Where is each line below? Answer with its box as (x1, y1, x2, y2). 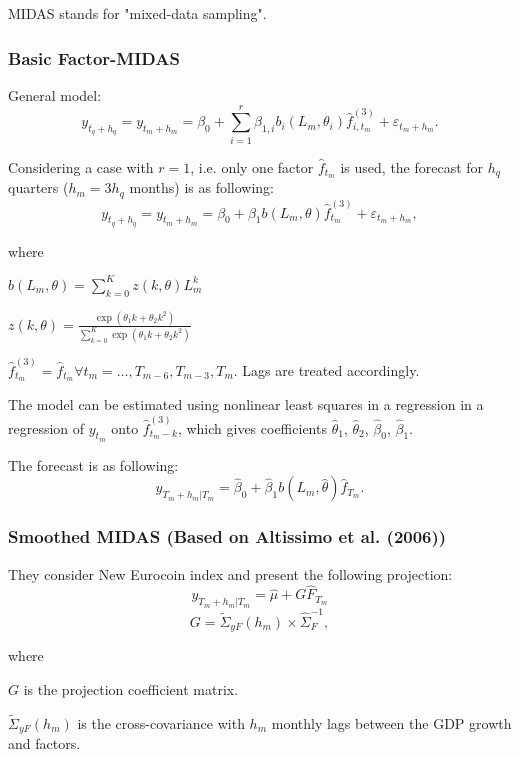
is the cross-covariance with (77, 712, 245, 733)
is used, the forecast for (340, 156, 484, 177)
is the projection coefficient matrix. (23, 679, 239, 699)
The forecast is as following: (8, 454, 179, 475)
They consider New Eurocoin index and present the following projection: (8, 563, 453, 584)
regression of (8, 417, 85, 438)
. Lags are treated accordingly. (233, 359, 420, 380)
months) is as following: (129, 177, 274, 198)
